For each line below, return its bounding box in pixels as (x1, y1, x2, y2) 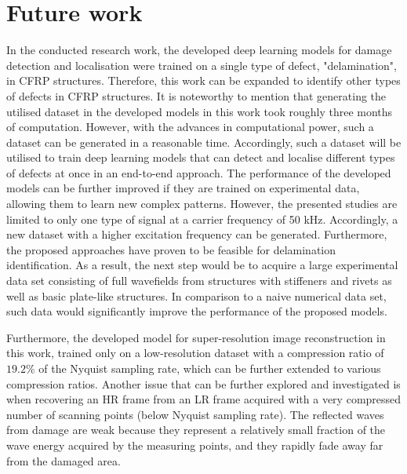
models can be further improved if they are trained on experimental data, (6, 180, 360, 196)
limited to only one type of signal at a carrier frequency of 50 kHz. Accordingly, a (6, 210, 398, 227)
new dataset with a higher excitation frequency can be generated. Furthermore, (6, 226, 387, 242)
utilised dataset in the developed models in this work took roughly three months (6, 103, 393, 119)
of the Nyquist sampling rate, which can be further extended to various (38, 360, 381, 376)
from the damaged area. (6, 452, 121, 469)
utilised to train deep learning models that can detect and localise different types (6, 149, 395, 166)
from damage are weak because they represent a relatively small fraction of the (6, 421, 386, 438)
